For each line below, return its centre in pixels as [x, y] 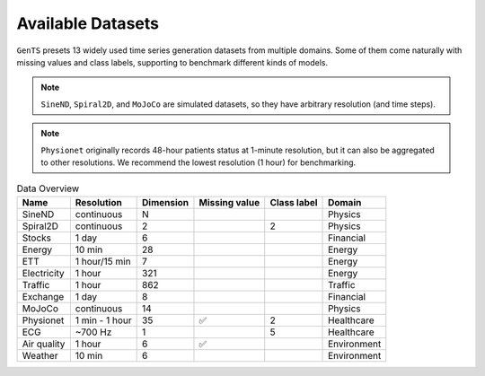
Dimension [166, 202]
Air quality [44, 344]
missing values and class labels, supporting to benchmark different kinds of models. [172, 62]
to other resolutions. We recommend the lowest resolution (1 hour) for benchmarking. [198, 162]
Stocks [37, 238]
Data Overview [48, 188]
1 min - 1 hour [103, 320]
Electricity [43, 273]
